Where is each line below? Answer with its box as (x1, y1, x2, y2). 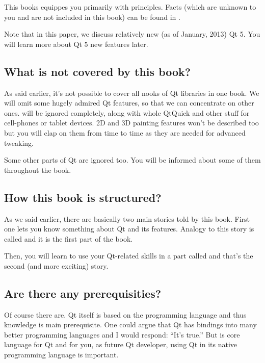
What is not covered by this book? (4, 63, 191, 79)
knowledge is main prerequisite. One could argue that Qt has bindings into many (4, 319, 257, 330)
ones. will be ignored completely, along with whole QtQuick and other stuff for (4, 107, 250, 118)
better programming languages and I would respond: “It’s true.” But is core (4, 329, 240, 340)
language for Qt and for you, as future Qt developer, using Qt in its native (4, 339, 237, 350)
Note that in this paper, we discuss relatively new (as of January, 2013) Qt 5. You (4, 29, 260, 39)
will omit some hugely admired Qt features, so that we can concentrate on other (4, 97, 254, 108)
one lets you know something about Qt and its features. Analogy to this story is (4, 223, 254, 234)
